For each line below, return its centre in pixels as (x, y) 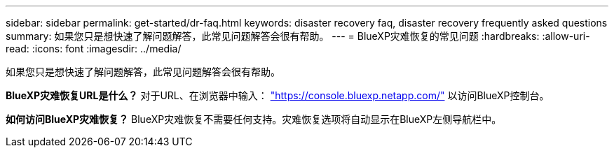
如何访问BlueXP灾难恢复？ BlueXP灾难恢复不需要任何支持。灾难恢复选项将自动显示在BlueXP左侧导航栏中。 (254, 119)
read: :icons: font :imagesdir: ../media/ (94, 49)
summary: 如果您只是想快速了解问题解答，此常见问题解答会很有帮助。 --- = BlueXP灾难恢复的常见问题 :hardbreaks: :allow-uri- (298, 36)
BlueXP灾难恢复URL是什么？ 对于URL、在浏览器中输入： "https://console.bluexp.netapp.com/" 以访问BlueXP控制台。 (278, 95)
